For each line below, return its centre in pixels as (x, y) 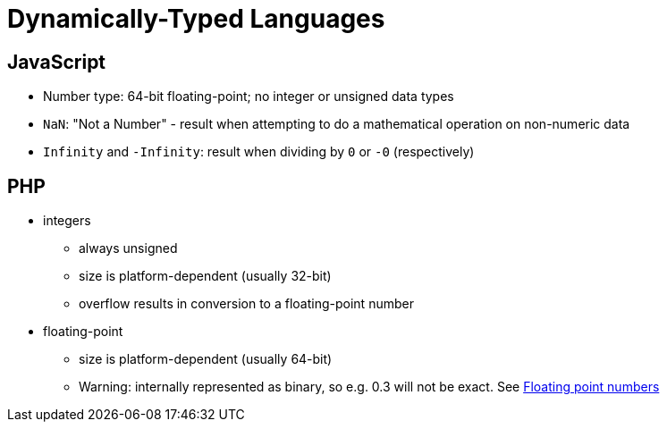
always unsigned (128, 248)
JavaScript (57, 62)
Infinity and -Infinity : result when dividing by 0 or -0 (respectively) (259, 152)
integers (67, 221)
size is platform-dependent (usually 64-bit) (206, 359)
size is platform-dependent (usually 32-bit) (205, 276)
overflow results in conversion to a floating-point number (246, 304)
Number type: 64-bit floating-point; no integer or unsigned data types (249, 97)
